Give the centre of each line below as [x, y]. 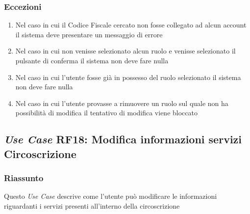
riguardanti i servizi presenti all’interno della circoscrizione [92, 205]
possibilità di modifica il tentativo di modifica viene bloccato [106, 113]
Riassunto [24, 178]
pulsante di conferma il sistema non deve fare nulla [92, 60]
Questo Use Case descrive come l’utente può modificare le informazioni [111, 196]
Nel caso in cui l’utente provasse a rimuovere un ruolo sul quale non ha [122, 103]
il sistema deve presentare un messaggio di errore [89, 34]
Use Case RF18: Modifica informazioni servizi [123, 139]
